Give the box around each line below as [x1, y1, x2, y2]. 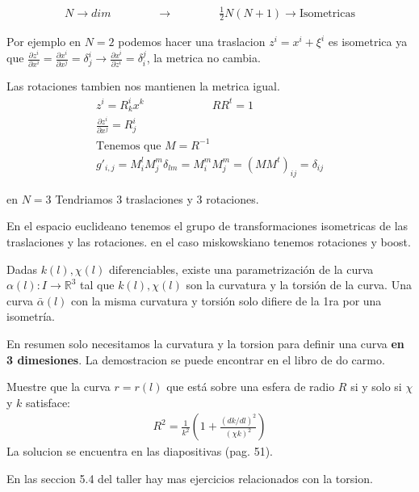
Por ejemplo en [6, 33, 82, 50]
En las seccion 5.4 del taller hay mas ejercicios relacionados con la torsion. [6, 469, 373, 486]
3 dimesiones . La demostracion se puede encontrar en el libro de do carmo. [6, 351, 385, 368]
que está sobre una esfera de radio [166, 378, 335, 395]
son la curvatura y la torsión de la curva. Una [186, 276, 412, 293]
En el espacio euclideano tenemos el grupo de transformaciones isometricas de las [6, 217, 409, 234]
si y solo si [350, 378, 402, 395]
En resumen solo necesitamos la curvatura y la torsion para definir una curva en [6, 334, 404, 351]
